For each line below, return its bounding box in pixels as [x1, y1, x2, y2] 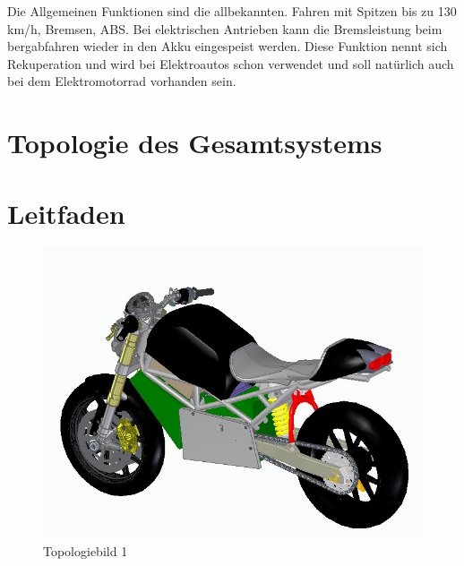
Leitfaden [7, 194, 125, 231]
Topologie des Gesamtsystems [7, 124, 382, 161]
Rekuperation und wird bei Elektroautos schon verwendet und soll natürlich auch [7, 54, 454, 73]
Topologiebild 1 [43, 541, 128, 560]
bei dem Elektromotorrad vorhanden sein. [7, 72, 236, 90]
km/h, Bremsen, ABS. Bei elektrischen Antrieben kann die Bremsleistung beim [7, 19, 443, 38]
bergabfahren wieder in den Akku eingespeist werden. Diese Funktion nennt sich [7, 37, 448, 56]
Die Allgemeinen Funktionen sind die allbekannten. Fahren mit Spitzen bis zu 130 [7, 2, 457, 20]
